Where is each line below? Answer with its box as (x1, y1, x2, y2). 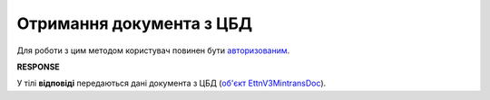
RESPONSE (16, 61, 61, 72)
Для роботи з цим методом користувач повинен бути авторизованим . (16, 45, 290, 56)
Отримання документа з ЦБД (16, 14, 253, 33)
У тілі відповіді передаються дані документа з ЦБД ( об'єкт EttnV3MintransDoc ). (16, 77, 327, 89)
